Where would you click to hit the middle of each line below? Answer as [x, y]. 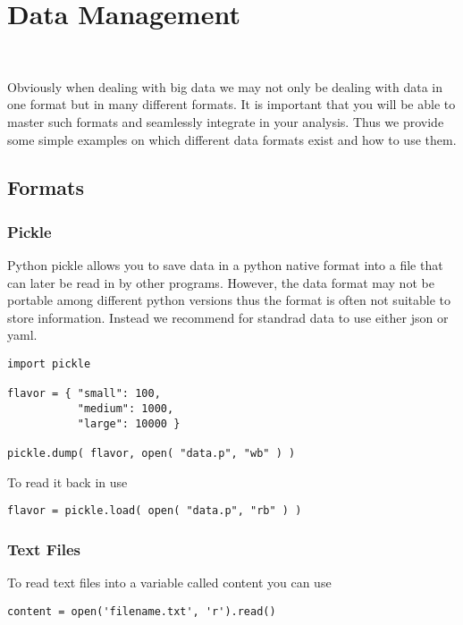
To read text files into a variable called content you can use [169, 583]
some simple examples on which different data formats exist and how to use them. [232, 139]
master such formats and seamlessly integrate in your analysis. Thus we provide [226, 121]
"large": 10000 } [129, 423]
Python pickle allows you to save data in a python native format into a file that [225, 265]
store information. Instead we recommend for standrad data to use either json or [228, 317]
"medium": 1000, [126, 409]
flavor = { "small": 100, [84, 394]
